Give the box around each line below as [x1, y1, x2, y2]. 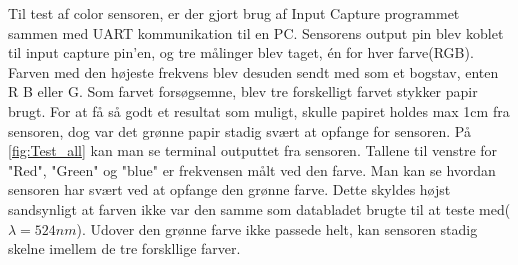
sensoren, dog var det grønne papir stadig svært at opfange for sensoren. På [8, 120, 471, 141]
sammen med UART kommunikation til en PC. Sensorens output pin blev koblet [8, 22, 504, 43]
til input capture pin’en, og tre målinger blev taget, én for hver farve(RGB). [8, 42, 474, 63]
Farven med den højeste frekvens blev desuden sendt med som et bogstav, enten [8, 61, 499, 82]
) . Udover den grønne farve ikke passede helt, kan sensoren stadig [76, 218, 478, 239]
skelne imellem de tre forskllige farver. [8, 238, 241, 259]
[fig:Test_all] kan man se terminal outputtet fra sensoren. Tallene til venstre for [8, 140, 498, 161]
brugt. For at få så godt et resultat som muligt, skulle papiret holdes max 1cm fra [8, 100, 510, 121]
